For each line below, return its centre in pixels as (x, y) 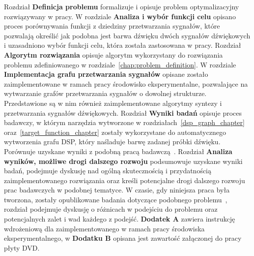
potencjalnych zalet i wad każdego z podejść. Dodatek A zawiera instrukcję (120, 219)
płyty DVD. (22, 247)
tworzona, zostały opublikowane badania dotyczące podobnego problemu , (116, 199)
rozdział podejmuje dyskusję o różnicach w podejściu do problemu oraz (111, 209)
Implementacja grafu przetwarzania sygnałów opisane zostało (106, 74)
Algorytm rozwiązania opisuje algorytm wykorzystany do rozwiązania (113, 54)
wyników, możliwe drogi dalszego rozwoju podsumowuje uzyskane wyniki (123, 161)
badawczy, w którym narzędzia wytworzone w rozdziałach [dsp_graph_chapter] (124, 122)
